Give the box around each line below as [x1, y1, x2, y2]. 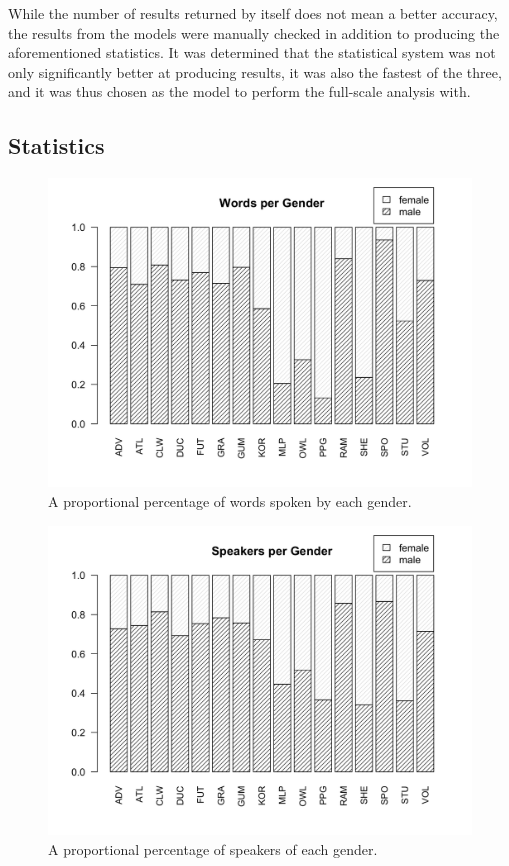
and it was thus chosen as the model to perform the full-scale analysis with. [8, 81, 471, 102]
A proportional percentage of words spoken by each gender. [48, 491, 412, 512]
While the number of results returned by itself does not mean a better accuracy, [8, 3, 498, 23]
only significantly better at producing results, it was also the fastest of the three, [8, 61, 502, 82]
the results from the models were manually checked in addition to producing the [8, 22, 500, 43]
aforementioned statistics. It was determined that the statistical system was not [8, 42, 496, 63]
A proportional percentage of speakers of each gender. [48, 838, 378, 859]
